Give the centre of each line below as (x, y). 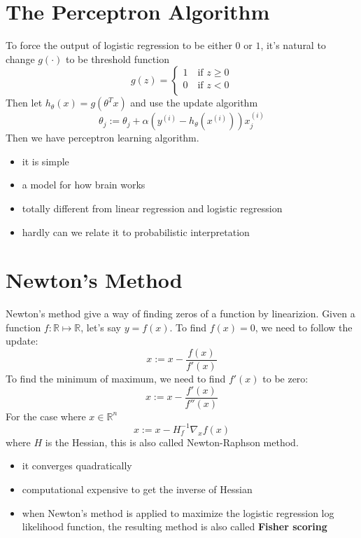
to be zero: (285, 379)
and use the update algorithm (194, 103)
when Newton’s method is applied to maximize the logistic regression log (178, 512)
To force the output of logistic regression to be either (119, 45)
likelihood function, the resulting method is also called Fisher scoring (175, 526)
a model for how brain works (84, 185)
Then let (24, 103)
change (20, 58)
